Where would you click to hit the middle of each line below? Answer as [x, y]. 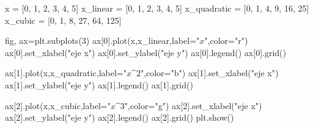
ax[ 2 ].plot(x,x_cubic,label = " [58, 105]
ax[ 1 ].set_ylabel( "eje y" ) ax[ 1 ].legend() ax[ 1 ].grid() [99, 84]
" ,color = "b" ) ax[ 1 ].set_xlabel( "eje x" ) [209, 73]
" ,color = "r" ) [226, 41]
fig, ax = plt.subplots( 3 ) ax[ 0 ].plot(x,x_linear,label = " [102, 41]
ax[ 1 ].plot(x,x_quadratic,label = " [66, 73]
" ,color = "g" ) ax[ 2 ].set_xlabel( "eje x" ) [193, 105]
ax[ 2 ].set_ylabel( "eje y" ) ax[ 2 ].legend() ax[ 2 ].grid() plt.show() [120, 117]
